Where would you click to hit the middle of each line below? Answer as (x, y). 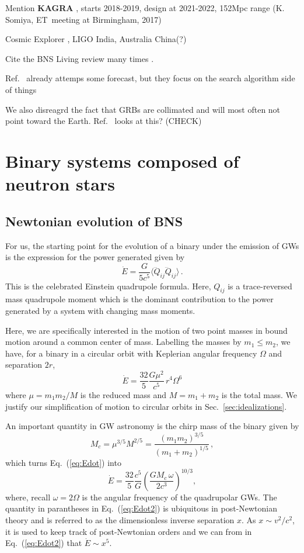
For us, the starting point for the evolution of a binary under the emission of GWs (152, 245)
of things (21, 89)
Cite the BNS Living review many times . (80, 58)
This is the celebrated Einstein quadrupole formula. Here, (108, 286)
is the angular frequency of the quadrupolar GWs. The (179, 497)
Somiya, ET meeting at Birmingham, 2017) (83, 19)
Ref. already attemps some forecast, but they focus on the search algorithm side (150, 78)
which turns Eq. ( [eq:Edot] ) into (63, 462)
